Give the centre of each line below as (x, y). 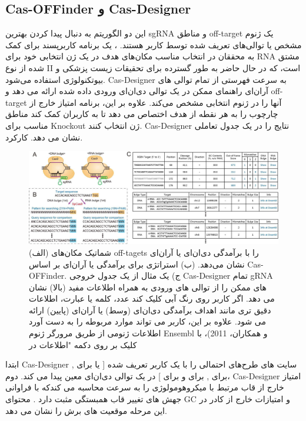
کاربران (76, 114)
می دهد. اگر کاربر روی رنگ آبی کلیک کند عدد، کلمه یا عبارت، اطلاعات (152, 298)
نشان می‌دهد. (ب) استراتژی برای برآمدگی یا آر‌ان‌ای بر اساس (137, 264)
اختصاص (152, 114)
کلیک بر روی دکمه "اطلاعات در (83, 344)
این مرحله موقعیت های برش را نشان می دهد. (86, 410)
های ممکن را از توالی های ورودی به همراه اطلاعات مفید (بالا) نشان (148, 287)
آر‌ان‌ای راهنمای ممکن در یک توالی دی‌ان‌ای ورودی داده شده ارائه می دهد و (137, 91)
